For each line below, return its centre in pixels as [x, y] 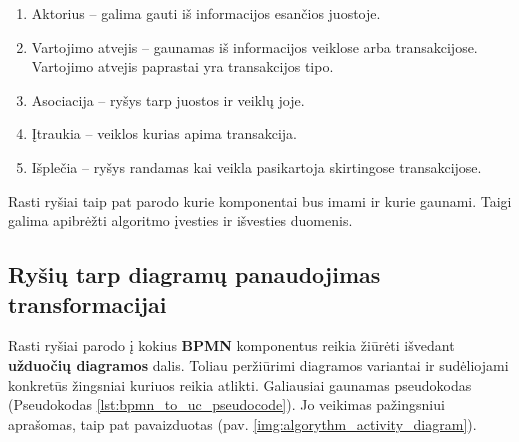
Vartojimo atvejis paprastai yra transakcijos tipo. [182, 66]
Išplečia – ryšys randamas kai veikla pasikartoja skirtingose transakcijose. [256, 166]
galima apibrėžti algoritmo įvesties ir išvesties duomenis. [180, 220]
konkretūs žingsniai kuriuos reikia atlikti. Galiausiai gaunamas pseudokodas [240, 384]
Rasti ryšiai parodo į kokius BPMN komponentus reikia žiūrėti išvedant [231, 345]
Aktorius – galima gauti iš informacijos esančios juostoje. [206, 13]
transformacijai [87, 303]
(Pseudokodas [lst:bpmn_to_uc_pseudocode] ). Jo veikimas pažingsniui [226, 404]
